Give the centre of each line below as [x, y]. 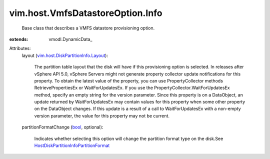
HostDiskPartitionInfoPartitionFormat [72, 145]
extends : [19, 39]
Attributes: [20, 48]
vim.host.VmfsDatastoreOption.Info [86, 13]
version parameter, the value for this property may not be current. [102, 115]
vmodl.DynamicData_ [70, 39]
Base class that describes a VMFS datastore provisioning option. [88, 28]
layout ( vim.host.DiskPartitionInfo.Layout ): [65, 55]
